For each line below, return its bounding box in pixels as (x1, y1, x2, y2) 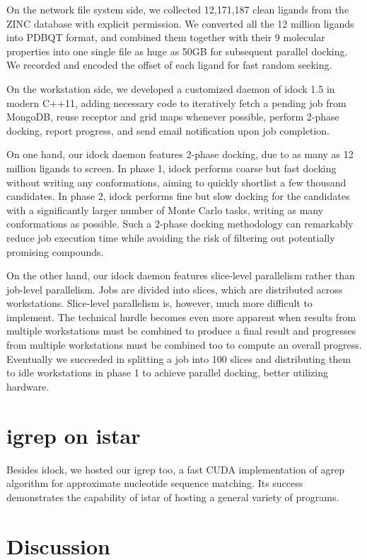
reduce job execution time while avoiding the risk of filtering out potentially (6, 230, 335, 245)
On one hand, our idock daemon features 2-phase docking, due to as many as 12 (6, 147, 354, 162)
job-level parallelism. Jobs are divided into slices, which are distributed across (6, 281, 343, 296)
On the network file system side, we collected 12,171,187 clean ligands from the (6, 2, 349, 16)
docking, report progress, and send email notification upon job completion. (6, 123, 330, 138)
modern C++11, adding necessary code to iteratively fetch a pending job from (6, 95, 346, 110)
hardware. (6, 379, 49, 393)
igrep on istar (6, 420, 141, 449)
